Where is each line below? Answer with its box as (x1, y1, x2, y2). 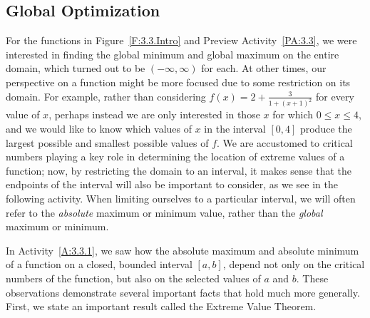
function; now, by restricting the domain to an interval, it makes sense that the (6, 163, 351, 178)
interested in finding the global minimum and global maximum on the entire (6, 46, 339, 61)
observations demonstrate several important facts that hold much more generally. (6, 284, 360, 299)
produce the (299, 121, 352, 136)
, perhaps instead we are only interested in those (48, 107, 260, 122)
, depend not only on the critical (222, 257, 365, 272)
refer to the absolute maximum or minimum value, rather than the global (6, 205, 323, 220)
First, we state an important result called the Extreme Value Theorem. (6, 299, 317, 314)
